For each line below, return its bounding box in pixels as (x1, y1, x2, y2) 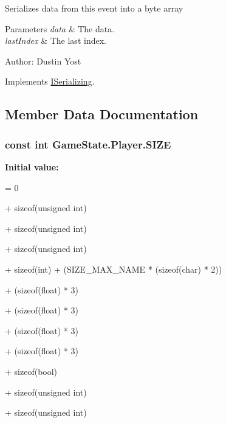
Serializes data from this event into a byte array (5, 2, 183, 14)
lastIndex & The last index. (5, 34, 106, 47)
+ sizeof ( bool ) (5, 365, 58, 377)
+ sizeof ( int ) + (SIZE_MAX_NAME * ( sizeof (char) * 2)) (5, 262, 222, 275)
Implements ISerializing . (5, 75, 95, 88)
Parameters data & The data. (5, 22, 115, 35)
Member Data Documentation (5, 105, 199, 124)
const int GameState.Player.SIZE (5, 136, 171, 152)
